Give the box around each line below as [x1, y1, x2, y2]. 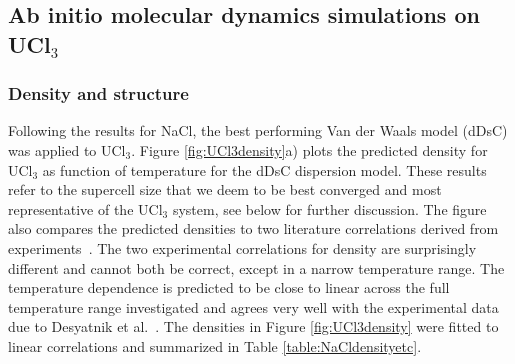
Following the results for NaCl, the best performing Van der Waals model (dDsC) [8, 120, 508, 141]
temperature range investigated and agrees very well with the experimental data [8, 296, 499, 317]
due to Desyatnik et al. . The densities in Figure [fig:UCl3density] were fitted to [8, 316, 499, 337]
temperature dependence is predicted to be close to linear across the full [8, 277, 450, 298]
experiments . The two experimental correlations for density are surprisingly [8, 237, 477, 258]
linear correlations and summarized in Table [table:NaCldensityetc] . [8, 335, 422, 356]
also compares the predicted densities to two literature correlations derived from [8, 218, 499, 239]
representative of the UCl [8, 198, 163, 219]
